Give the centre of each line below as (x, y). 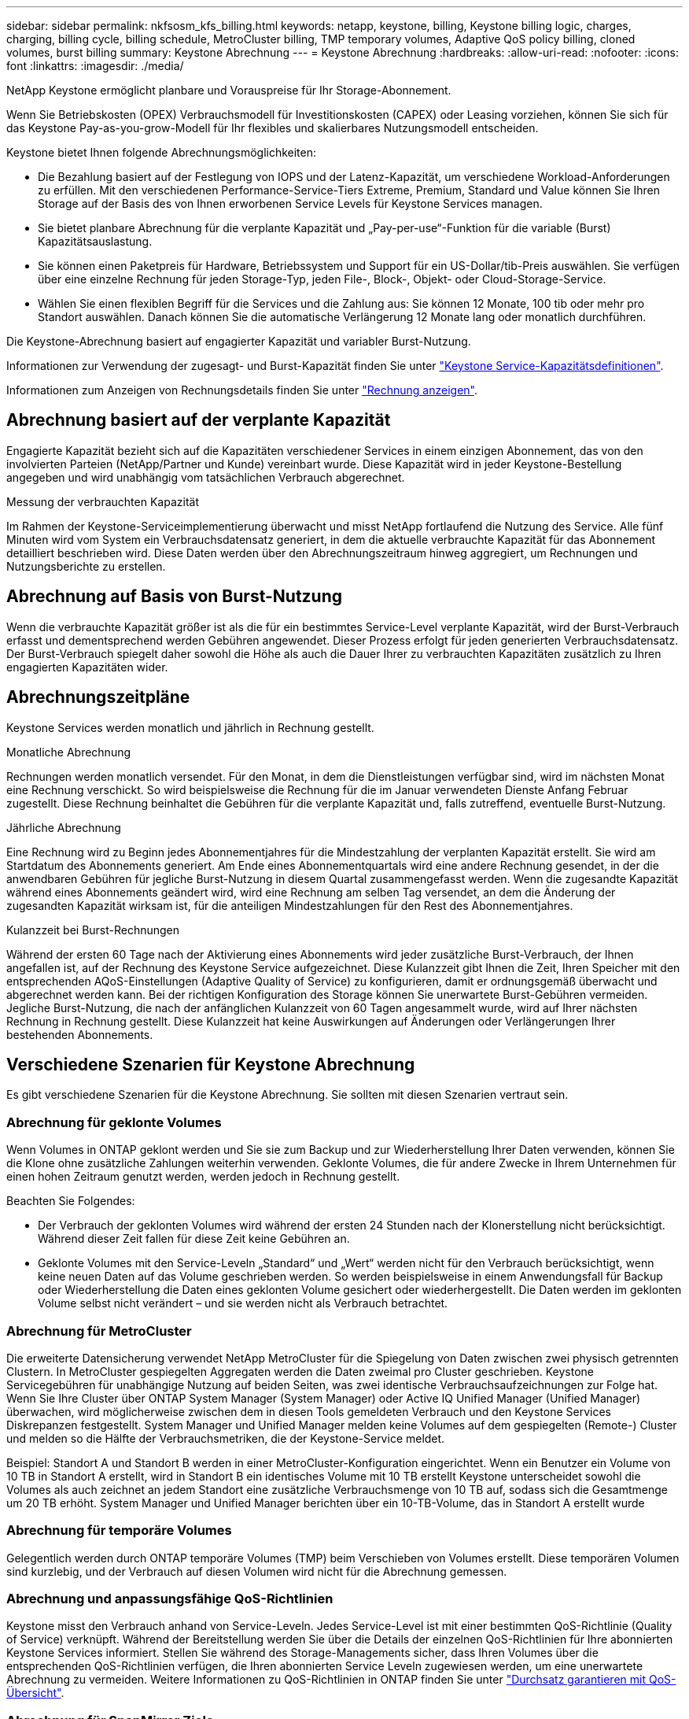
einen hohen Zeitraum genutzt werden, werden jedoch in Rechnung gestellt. (203, 1177)
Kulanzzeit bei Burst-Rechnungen (93, 930)
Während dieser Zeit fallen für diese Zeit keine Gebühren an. (194, 1239)
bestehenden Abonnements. (80, 1034)
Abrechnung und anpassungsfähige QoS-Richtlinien (170, 1599)
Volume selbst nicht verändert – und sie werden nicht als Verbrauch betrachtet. (243, 1303)
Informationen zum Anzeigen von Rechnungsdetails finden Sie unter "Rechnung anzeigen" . (242, 390)
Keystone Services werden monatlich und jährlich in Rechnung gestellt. (190, 727)
